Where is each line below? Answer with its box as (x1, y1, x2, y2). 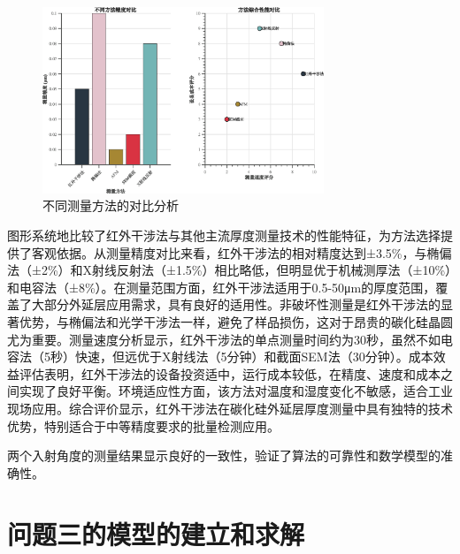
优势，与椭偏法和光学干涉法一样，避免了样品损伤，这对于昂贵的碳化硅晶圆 (19, 313, 453, 331)
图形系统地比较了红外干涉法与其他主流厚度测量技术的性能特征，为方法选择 (7, 226, 441, 245)
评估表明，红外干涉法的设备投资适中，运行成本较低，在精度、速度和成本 (19, 364, 441, 383)
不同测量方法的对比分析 (42, 196, 179, 215)
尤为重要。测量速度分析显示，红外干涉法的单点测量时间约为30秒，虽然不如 (7, 330, 441, 348)
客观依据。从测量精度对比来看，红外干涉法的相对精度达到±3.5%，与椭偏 (31, 243, 452, 262)
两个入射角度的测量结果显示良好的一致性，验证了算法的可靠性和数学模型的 (7, 446, 441, 465)
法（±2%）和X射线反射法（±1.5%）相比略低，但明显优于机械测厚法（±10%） (7, 261, 452, 279)
